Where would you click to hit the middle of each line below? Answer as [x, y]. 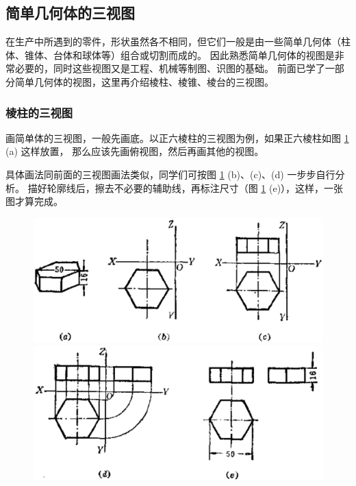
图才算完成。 [34, 201]
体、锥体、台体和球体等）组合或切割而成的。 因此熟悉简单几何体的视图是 [170, 54]
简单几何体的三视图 [70, 13]
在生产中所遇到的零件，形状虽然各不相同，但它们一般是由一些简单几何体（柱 [178, 41]
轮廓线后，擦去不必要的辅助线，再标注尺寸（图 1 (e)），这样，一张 [195, 187]
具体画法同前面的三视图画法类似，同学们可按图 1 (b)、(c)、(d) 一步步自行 [170, 174]
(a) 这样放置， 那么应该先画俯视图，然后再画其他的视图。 [135, 151]
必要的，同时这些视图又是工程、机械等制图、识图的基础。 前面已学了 [170, 68]
